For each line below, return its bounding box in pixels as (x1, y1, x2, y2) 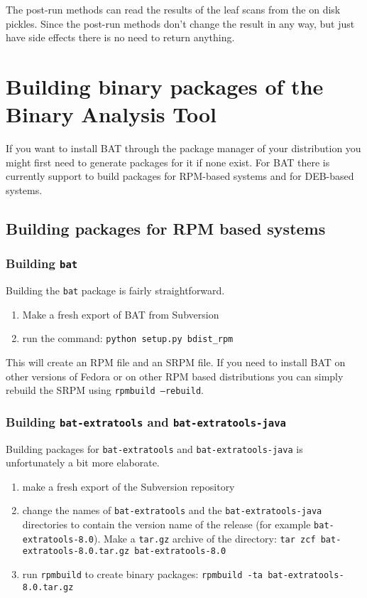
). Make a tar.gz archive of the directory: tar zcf (94, 530, 316, 545)
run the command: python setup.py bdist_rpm (22, 331, 234, 346)
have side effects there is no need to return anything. (6, 30, 235, 45)
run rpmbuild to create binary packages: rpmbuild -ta (22, 567, 263, 582)
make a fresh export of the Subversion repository (22, 479, 235, 493)
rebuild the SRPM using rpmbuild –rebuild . (6, 383, 204, 397)
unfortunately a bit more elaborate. (6, 455, 160, 470)
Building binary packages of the (6, 71, 324, 100)
